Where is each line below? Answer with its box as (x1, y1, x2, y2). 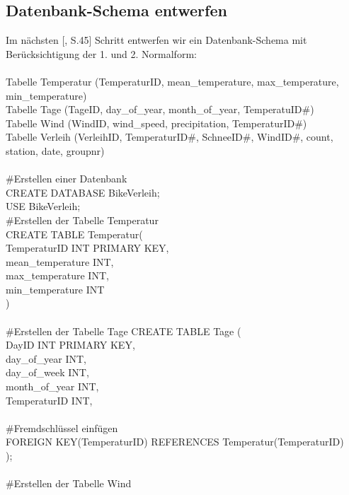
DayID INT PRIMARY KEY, (6, 337, 135, 352)
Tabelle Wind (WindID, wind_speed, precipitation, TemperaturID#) (6, 115, 307, 130)
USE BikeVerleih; (6, 199, 81, 214)
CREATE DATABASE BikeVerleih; (6, 185, 160, 199)
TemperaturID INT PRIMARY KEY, (6, 240, 169, 255)
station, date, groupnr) (6, 143, 105, 158)
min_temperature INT (6, 281, 105, 296)
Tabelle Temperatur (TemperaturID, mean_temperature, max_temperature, (6, 74, 339, 88)
